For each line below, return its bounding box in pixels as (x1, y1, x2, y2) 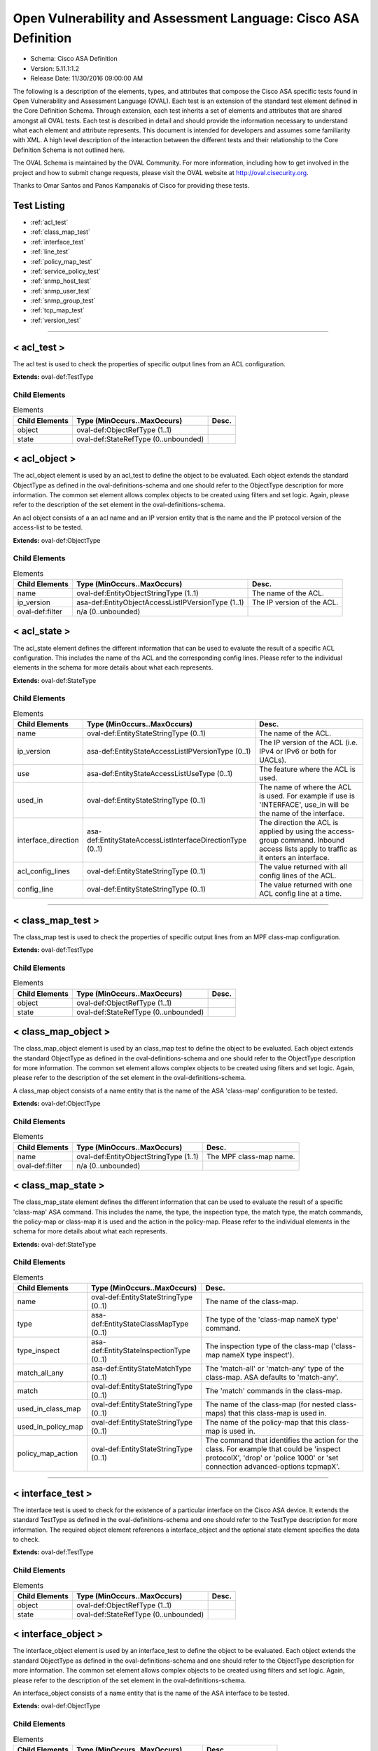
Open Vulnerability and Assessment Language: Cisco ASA (13, 11, 360, 26)
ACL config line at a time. (259, 889, 342, 899)
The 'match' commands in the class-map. (205, 1386, 343, 1396)
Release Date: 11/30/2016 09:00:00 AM (30, 74, 143, 83)
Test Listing (13, 200, 66, 212)
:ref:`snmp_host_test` (30, 277, 92, 285)
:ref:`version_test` (30, 316, 81, 324)
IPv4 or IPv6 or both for (259, 747, 337, 756)
